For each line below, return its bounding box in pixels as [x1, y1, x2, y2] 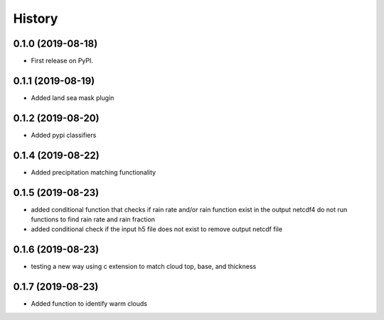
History [13, 11, 58, 26]
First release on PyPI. [31, 57, 94, 65]
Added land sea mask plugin [31, 93, 114, 102]
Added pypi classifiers [31, 131, 97, 139]
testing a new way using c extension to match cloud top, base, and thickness [31, 263, 257, 271]
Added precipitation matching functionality [31, 167, 156, 177]
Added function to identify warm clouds [31, 299, 147, 308]
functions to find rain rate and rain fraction [31, 215, 156, 224]
